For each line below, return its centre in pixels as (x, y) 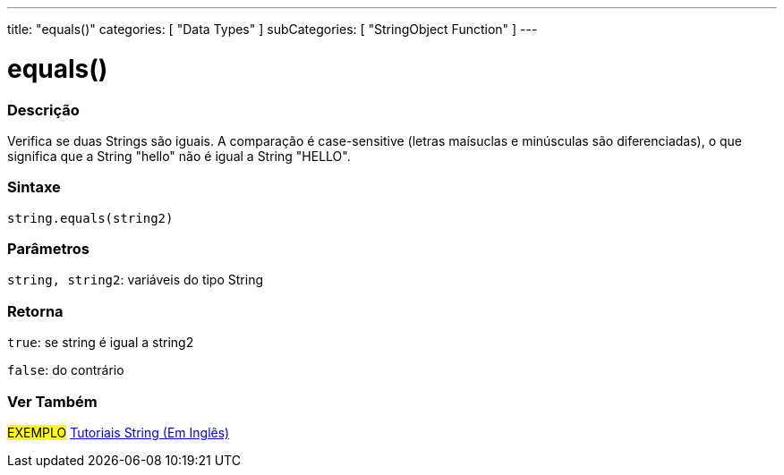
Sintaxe (34, 187)
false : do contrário (66, 370)
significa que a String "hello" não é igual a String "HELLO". (179, 156)
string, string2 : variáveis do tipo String (135, 280)
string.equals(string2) (90, 218)
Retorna (35, 311)
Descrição (43, 110)
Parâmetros (48, 249)
